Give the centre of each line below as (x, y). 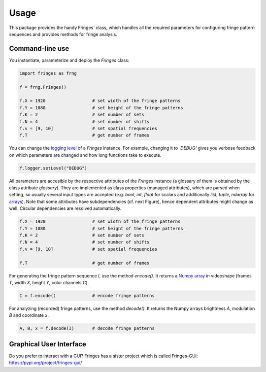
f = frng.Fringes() (43, 87)
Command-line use (39, 49)
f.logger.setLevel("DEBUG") (53, 168)
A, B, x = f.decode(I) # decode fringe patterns (87, 328)
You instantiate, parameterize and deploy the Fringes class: (69, 60)
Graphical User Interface (48, 344)
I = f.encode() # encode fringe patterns (87, 295)
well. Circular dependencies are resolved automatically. (65, 208)
